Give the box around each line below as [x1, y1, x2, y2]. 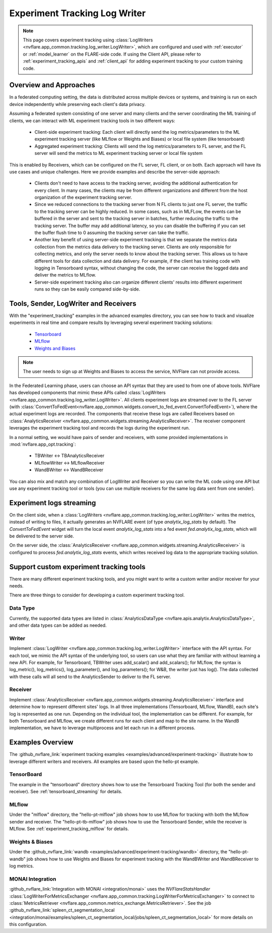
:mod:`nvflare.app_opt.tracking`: [9, 441, 76, 447]
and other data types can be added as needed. [9, 622, 107, 628]
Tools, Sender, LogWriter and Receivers [9, 299, 137, 308]
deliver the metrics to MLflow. [34, 272, 97, 278]
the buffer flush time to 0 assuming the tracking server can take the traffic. [34, 230, 189, 236]
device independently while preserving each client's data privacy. [9, 101, 146, 107]
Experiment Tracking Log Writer [9, 8, 146, 19]
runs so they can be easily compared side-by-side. [34, 286, 141, 292]
